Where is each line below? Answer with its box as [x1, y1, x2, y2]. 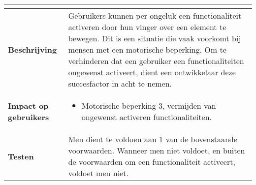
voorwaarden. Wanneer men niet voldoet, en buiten [68, 145, 245, 156]
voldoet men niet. [68, 167, 128, 179]
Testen [8, 150, 34, 162]
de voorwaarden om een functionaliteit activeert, [68, 156, 235, 167]
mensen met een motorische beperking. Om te [68, 44, 226, 55]
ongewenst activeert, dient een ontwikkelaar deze [68, 66, 236, 78]
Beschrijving [8, 44, 57, 55]
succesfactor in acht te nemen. [68, 78, 172, 89]
